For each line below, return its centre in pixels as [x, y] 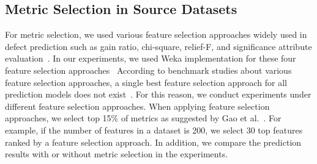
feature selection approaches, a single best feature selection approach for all [146, 82]
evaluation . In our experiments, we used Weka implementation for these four [151, 58]
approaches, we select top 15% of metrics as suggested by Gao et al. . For [143, 118]
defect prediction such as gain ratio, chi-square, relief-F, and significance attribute [158, 46]
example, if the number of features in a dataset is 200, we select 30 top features [154, 130]
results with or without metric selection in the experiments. [117, 154]
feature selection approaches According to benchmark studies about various [148, 70]
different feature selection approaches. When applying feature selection [137, 106]
